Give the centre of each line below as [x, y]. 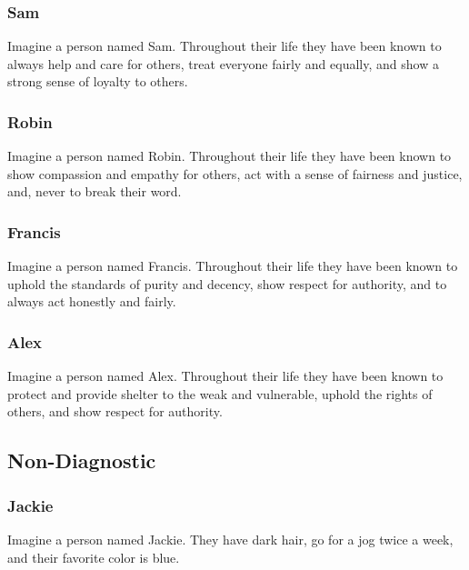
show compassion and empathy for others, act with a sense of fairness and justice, [235, 173]
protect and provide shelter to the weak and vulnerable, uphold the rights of [220, 393]
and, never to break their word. [95, 191]
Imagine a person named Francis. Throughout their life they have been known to [233, 266]
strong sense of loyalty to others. [98, 81]
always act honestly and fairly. [92, 301]
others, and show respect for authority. [115, 411]
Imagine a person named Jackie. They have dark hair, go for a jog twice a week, [230, 539]
